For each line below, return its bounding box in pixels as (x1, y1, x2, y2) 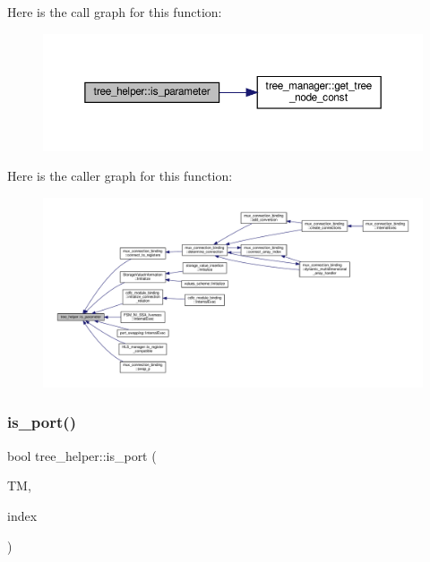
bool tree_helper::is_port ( (7, 446, 157, 464)
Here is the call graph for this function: (7, 3, 222, 21)
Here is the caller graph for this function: (7, 166, 233, 185)
